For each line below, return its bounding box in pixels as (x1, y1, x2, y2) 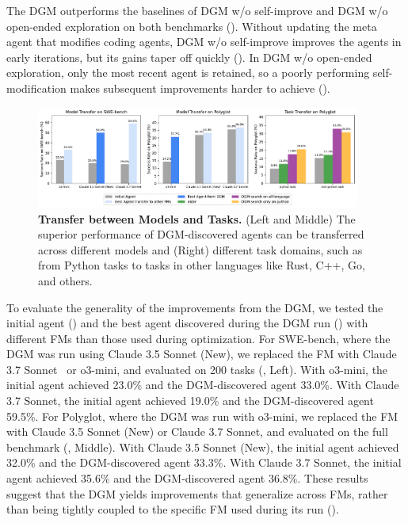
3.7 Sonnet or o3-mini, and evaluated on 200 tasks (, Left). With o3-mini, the (6, 361, 388, 377)
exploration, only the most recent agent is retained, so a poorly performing (6, 64, 370, 81)
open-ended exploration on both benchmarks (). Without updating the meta (6, 17, 377, 34)
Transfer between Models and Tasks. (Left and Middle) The (38, 210, 356, 227)
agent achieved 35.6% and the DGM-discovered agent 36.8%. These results (6, 470, 368, 487)
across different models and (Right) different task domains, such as (38, 241, 363, 258)
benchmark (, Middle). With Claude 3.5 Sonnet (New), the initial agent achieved (6, 438, 399, 455)
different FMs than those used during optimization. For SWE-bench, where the (6, 330, 391, 346)
